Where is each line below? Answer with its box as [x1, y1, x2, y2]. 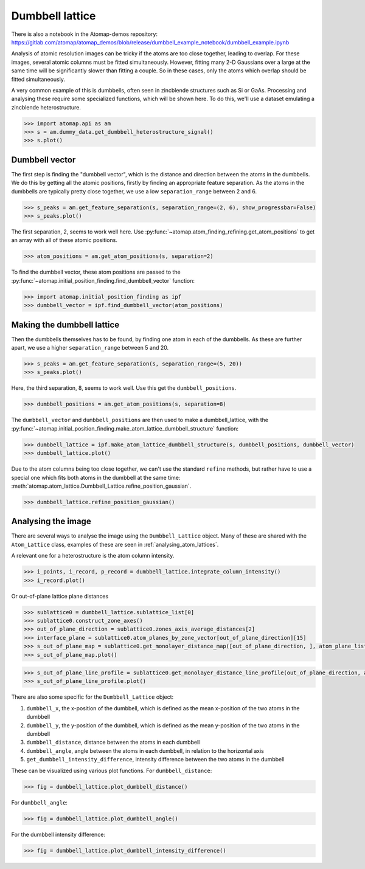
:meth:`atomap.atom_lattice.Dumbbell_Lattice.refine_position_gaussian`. [11, 482, 192, 490]
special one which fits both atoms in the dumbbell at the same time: [11, 474, 181, 481]
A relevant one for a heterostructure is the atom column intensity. [11, 552, 175, 559]
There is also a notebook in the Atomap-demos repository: [11, 30, 158, 38]
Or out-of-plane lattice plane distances [11, 592, 109, 600]
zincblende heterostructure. [11, 103, 82, 111]
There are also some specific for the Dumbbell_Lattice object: [11, 693, 174, 701]
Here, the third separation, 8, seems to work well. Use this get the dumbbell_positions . [11, 384, 237, 392]
